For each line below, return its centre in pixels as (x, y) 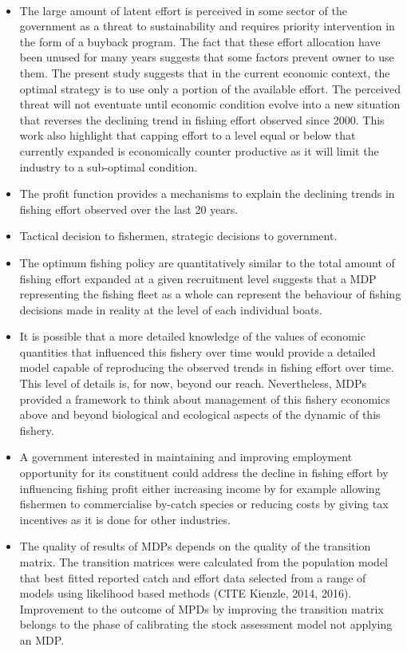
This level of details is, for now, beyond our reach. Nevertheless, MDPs (193, 383)
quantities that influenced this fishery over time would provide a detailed (198, 351)
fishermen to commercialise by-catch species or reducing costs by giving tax (204, 504)
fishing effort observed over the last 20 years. (129, 209)
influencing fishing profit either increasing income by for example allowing (200, 488)
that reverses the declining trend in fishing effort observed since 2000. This (202, 119)
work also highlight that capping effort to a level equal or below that (188, 135)
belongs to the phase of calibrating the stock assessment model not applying (206, 624)
